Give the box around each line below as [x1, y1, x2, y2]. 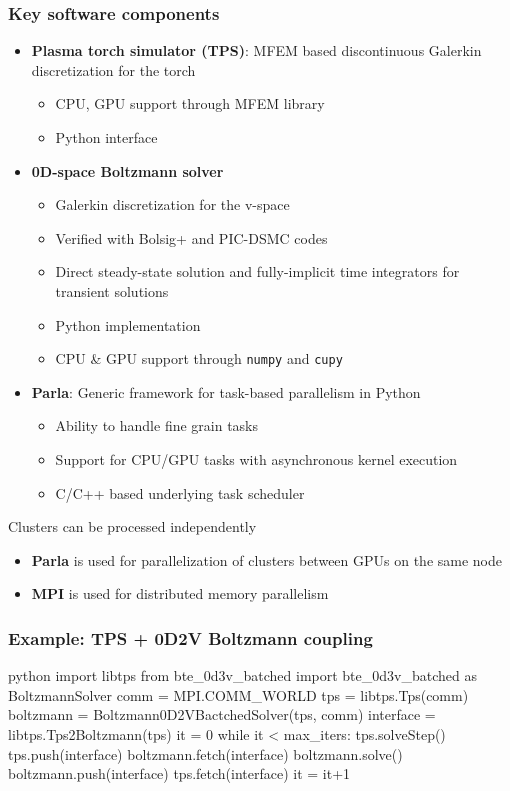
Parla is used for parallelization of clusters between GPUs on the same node [31, 549, 503, 570]
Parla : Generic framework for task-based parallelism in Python [31, 381, 421, 402]
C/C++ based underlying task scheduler [55, 482, 305, 503]
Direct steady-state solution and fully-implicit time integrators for [55, 261, 460, 282]
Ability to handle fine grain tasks [55, 415, 259, 436]
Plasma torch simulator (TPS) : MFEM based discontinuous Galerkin [31, 40, 482, 61]
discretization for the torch [31, 59, 196, 80]
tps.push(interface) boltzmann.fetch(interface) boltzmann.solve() [8, 743, 403, 764]
